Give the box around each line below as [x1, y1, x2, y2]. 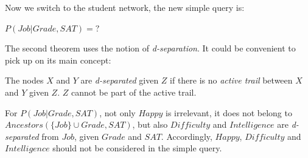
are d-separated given [80, 74, 159, 87]
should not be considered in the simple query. [52, 142, 222, 154]
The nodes [5, 74, 44, 87]
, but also [132, 118, 168, 131]
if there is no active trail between [170, 74, 293, 87]
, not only [99, 106, 136, 119]
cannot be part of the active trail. [71, 85, 197, 98]
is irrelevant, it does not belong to [166, 106, 292, 119]
